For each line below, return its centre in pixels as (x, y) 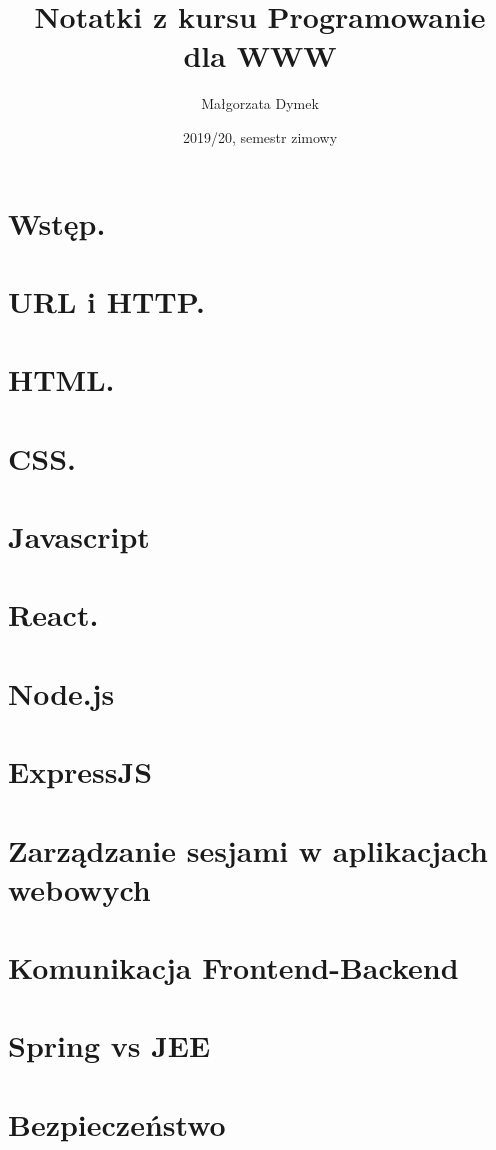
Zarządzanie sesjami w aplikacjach (248, 849)
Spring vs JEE (109, 1045)
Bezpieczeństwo (117, 1123)
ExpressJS (80, 771)
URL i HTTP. (106, 300)
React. (53, 614)
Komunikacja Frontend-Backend (233, 967)
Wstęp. (57, 222)
